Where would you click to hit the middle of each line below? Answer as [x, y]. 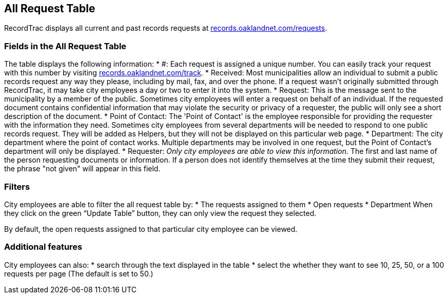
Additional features [43, 247]
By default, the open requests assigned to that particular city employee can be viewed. [151, 229]
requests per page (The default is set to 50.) [79, 273]
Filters [17, 186]
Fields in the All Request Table [65, 46]
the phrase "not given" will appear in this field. [82, 169]
